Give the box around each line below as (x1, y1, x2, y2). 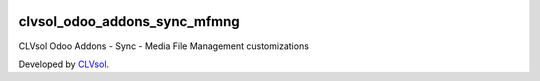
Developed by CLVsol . (18, 58, 110, 70)
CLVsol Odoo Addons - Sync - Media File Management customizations (18, 40, 310, 52)
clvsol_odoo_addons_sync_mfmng (18, 13, 240, 30)
